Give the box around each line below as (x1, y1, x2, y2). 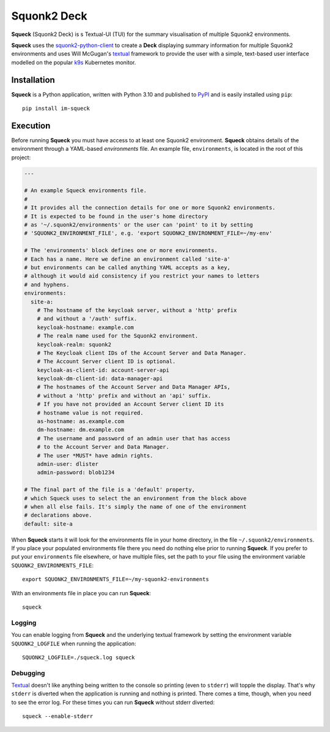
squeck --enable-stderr (22, 713, 94, 720)
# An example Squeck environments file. (24, 187, 147, 194)
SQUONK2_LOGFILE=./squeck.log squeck (22, 654, 136, 661)
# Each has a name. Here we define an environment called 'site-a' (24, 255, 231, 263)
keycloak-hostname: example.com (37, 324, 134, 331)
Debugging (11, 669, 45, 677)
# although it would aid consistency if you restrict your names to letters (24, 272, 260, 280)
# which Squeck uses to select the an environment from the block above (24, 495, 247, 502)
